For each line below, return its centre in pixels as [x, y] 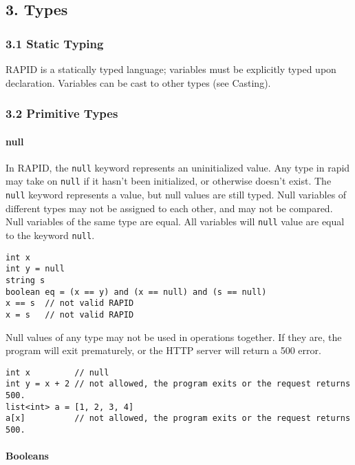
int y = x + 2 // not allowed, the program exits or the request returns [178, 384]
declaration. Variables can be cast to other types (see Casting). [138, 82]
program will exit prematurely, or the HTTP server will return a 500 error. [163, 350]
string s [25, 281]
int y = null [35, 269]
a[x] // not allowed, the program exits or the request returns [178, 418]
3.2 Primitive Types [62, 113]
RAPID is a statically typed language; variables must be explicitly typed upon [171, 69]
